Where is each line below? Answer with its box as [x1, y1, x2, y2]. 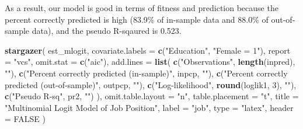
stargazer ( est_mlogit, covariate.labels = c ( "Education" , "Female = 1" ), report [5, 44, 291, 56]
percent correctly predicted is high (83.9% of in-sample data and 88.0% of [5, 13, 269, 25]
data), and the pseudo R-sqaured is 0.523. [32, 25, 182, 37]
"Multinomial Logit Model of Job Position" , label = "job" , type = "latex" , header [5, 101, 294, 113]
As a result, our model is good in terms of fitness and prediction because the [5, 2, 278, 13]
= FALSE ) [5, 113, 46, 125]
